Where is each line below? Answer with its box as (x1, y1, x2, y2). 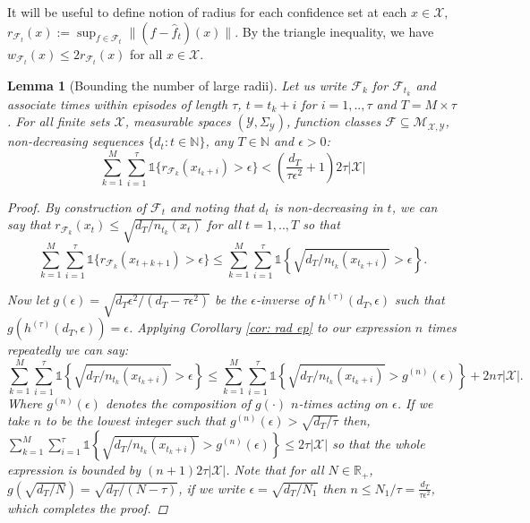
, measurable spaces (124, 112, 231, 131)
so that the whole (332, 434, 425, 453)
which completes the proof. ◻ (7, 498, 168, 517)
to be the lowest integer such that (46, 411, 227, 430)
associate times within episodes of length (7, 94, 228, 113)
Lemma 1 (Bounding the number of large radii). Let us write (7, 75, 347, 94)
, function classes (286, 112, 381, 131)
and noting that (170, 197, 255, 216)
